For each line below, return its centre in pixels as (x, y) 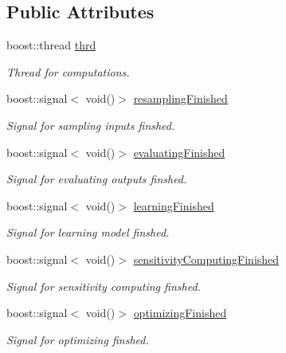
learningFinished (174, 205)
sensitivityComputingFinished (206, 259)
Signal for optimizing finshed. (78, 339)
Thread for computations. (68, 71)
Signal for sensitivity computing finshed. (104, 286)
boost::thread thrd (51, 45)
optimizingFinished (180, 313)
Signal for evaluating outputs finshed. (97, 179)
